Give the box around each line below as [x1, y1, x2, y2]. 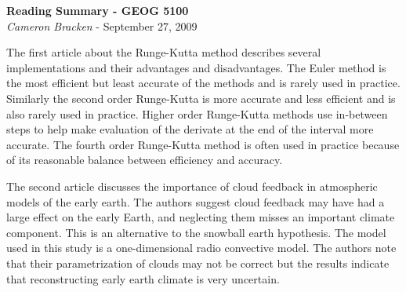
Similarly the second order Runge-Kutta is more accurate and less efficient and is [6, 89, 396, 106]
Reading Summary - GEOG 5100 [6, 2, 189, 18]
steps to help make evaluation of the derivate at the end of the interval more [6, 121, 374, 137]
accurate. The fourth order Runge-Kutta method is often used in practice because [6, 136, 400, 152]
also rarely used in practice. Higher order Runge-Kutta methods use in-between [6, 105, 388, 122]
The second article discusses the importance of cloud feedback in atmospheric [6, 177, 378, 194]
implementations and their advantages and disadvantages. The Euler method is [6, 59, 386, 75]
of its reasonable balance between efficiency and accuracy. [6, 151, 283, 168]
